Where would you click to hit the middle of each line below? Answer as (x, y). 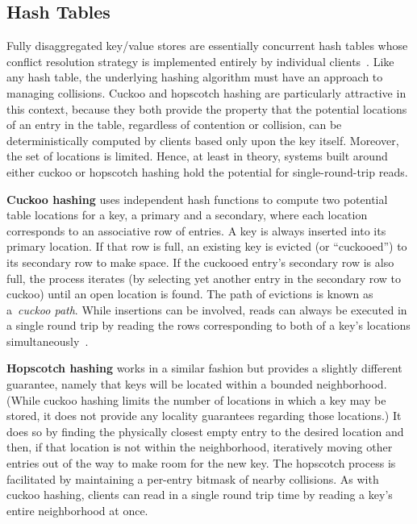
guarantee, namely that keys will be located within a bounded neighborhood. (197, 384)
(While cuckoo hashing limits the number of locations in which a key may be (196, 399)
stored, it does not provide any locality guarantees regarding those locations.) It (204, 416)
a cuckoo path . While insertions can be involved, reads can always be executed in (207, 309)
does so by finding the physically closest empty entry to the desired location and (205, 431)
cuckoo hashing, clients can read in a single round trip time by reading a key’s (200, 495)
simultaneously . (48, 341)
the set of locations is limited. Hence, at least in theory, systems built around (197, 156)
